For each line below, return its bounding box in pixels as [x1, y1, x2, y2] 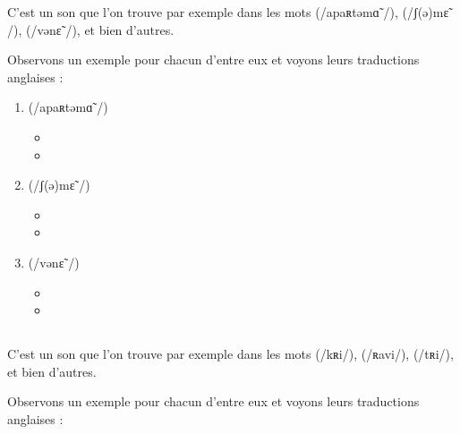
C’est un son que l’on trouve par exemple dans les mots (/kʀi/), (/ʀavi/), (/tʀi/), [7, 345, 454, 363]
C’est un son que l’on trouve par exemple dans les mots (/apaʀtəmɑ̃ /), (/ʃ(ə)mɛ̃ [7, 3, 449, 21]
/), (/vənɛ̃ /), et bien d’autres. [7, 20, 175, 38]
